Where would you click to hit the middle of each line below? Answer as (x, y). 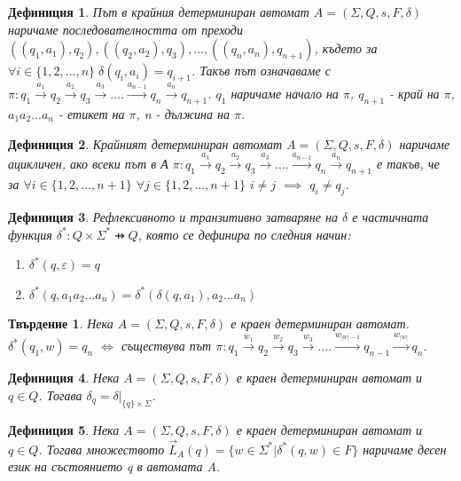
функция (30, 234)
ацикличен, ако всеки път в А (88, 164)
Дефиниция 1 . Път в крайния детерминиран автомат (159, 12)
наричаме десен (405, 449)
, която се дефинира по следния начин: (244, 234)
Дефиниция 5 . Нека (64, 429)
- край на (414, 94)
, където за (346, 48)
